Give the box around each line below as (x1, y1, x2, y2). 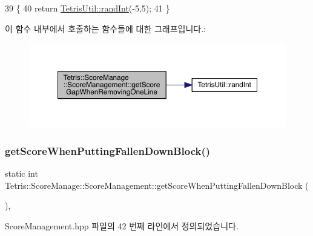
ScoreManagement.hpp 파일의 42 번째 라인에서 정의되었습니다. (5, 219, 239, 232)
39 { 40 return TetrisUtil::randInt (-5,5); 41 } (5, 2, 170, 14)
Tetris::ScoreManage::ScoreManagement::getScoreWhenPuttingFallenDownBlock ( (5, 179, 309, 191)
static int (5, 167, 38, 180)
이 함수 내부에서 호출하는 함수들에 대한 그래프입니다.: (5, 22, 206, 34)
